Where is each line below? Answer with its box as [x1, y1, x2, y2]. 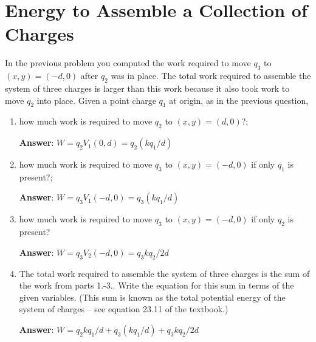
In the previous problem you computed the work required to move [5, 56, 251, 69]
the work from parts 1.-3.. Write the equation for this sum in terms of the [19, 279, 294, 292]
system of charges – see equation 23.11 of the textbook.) [19, 303, 228, 315]
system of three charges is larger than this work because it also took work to [5, 81, 290, 94]
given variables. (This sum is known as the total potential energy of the [19, 290, 286, 303]
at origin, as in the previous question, [169, 94, 309, 106]
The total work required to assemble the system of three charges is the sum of [19, 267, 310, 279]
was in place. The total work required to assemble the [111, 69, 311, 82]
